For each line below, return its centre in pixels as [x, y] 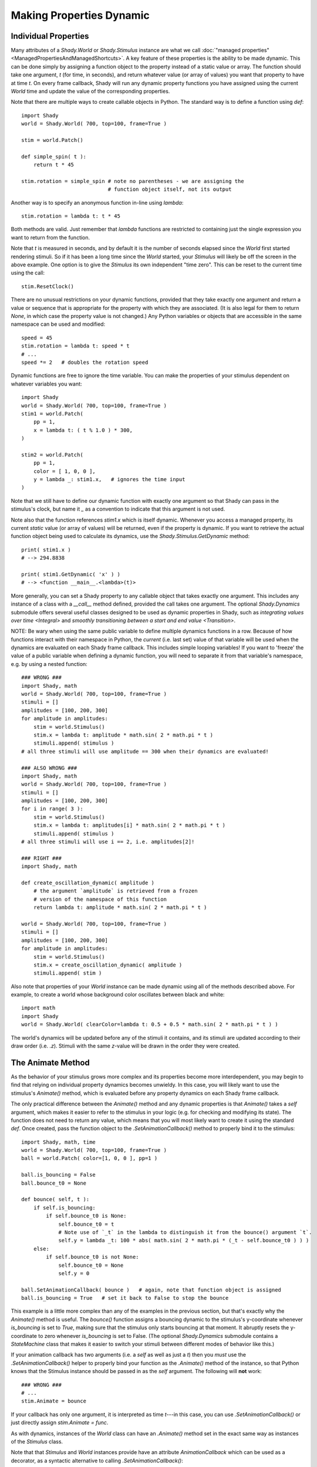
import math [38, 1008]
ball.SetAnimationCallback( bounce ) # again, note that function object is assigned [151, 1290]
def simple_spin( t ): [54, 156]
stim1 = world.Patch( [52, 413]
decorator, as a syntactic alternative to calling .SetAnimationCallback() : [97, 1461]
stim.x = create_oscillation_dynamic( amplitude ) [108, 965]
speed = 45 [37, 338]
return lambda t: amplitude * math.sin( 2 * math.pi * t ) [120, 907]
